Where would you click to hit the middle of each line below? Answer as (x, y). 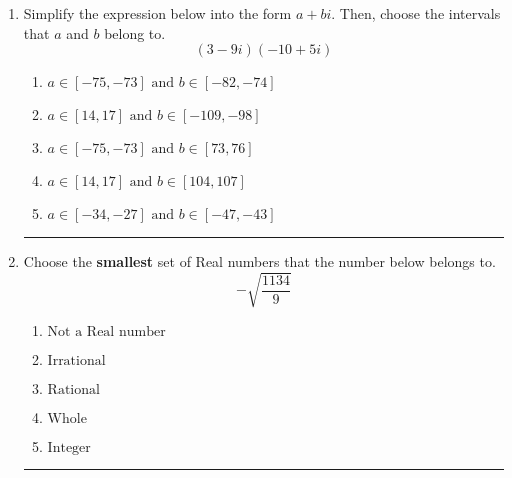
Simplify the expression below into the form (157, 13)
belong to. (135, 32)
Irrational (76, 361)
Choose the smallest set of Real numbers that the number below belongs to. (259, 261)
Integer (69, 448)
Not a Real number (106, 332)
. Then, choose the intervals (416, 13)
